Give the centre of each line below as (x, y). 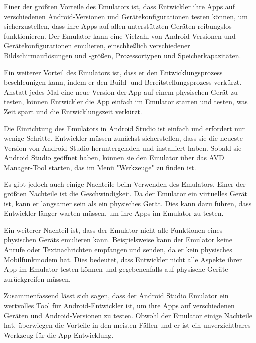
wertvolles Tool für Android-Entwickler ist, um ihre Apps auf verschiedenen (119, 305)
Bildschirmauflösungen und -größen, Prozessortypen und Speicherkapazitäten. (123, 55)
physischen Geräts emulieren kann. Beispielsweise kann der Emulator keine (118, 240)
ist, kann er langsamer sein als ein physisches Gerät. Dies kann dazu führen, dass (128, 203)
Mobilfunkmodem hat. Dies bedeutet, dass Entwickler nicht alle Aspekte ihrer (123, 259)
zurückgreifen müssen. (38, 278)
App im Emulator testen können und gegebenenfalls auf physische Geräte (116, 269)
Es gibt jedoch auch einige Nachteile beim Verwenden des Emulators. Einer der (125, 184)
